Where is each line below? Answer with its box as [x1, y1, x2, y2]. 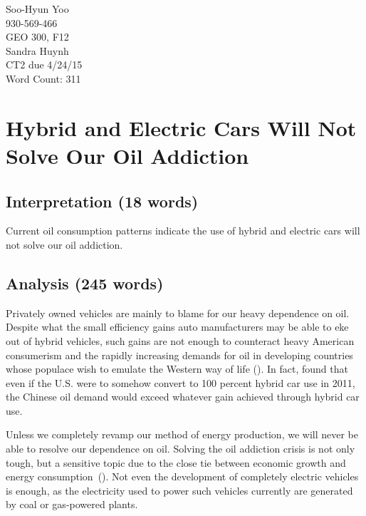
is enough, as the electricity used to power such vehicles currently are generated [6, 483, 353, 497]
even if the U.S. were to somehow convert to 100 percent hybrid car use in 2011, [6, 375, 355, 390]
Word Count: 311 [6, 71, 81, 86]
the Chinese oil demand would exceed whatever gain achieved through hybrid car [6, 389, 360, 404]
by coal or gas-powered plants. [6, 497, 138, 512]
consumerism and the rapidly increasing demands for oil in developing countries [6, 347, 353, 362]
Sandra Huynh [6, 43, 69, 58]
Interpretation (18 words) [6, 190, 199, 212]
